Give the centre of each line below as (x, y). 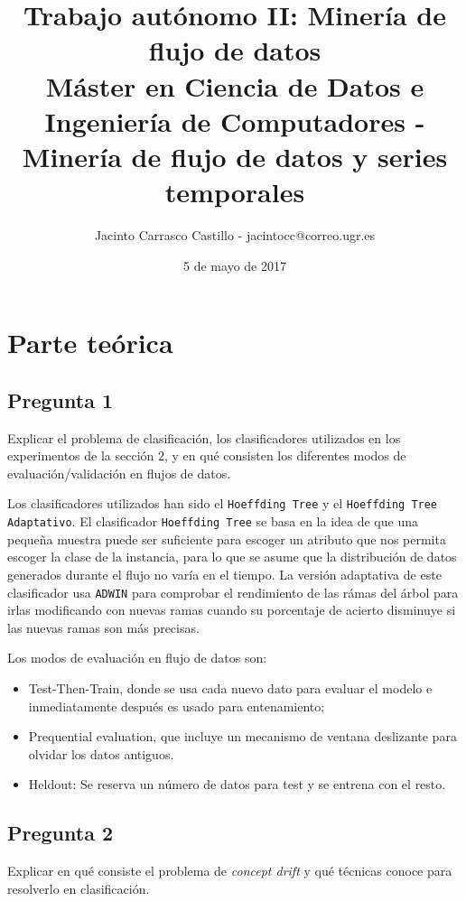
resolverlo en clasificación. (79, 888)
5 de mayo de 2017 (235, 265)
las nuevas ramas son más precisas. (103, 627)
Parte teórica (90, 343)
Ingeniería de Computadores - (235, 121)
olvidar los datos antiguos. (101, 753)
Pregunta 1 (61, 399)
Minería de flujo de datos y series (235, 156)
